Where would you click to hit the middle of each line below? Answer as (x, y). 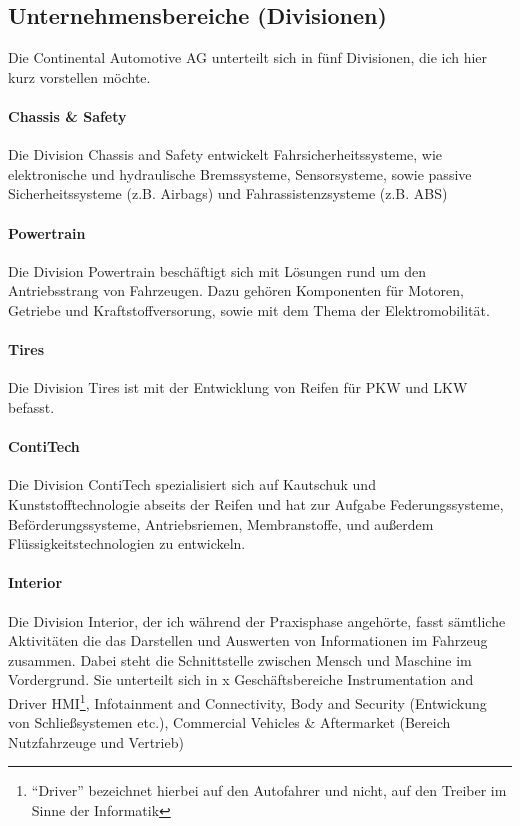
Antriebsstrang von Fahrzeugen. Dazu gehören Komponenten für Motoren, (236, 290)
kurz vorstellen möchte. (79, 76)
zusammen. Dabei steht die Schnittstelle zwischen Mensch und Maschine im (240, 659)
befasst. (31, 406)
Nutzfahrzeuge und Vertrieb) (96, 741)
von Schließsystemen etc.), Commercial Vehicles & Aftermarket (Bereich (229, 722)
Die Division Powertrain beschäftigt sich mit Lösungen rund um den (217, 270)
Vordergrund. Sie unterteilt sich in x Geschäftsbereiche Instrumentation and (241, 679)
